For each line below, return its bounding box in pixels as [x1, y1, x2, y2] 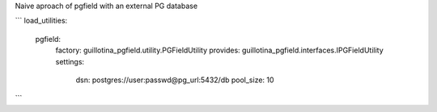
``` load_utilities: [15, 16, 68, 26]
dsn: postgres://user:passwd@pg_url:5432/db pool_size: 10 [75, 75, 274, 85]
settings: [55, 56, 85, 66]
